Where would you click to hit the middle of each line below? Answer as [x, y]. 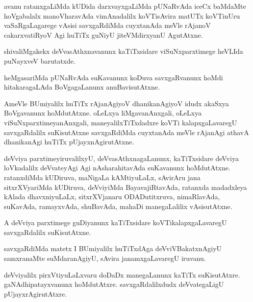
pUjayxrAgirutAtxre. [36, 293]
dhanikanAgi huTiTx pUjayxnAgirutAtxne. [69, 142]
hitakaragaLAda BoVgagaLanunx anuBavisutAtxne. [82, 87]
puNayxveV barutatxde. [40, 60]
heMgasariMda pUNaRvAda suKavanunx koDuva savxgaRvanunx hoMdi [114, 77]
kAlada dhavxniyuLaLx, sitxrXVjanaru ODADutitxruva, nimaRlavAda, [112, 197]
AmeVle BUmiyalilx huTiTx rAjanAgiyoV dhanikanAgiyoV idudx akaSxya [116, 103]
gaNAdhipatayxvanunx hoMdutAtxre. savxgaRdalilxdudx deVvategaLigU [114, 284]
